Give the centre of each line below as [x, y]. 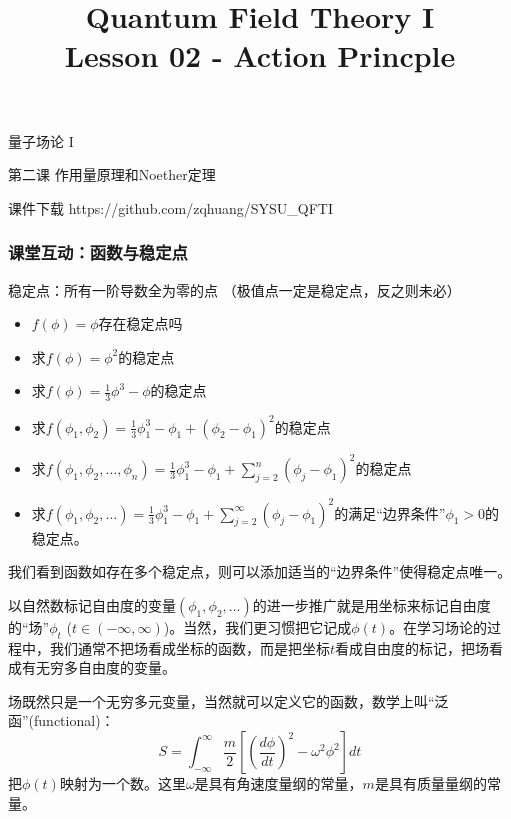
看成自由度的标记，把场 [412, 647]
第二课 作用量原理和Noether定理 [112, 174]
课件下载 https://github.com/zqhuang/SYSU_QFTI [171, 207]
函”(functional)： [61, 720]
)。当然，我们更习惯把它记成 [257, 626]
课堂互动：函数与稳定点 [98, 252]
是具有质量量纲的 [430, 783]
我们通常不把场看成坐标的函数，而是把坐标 [189, 647]
